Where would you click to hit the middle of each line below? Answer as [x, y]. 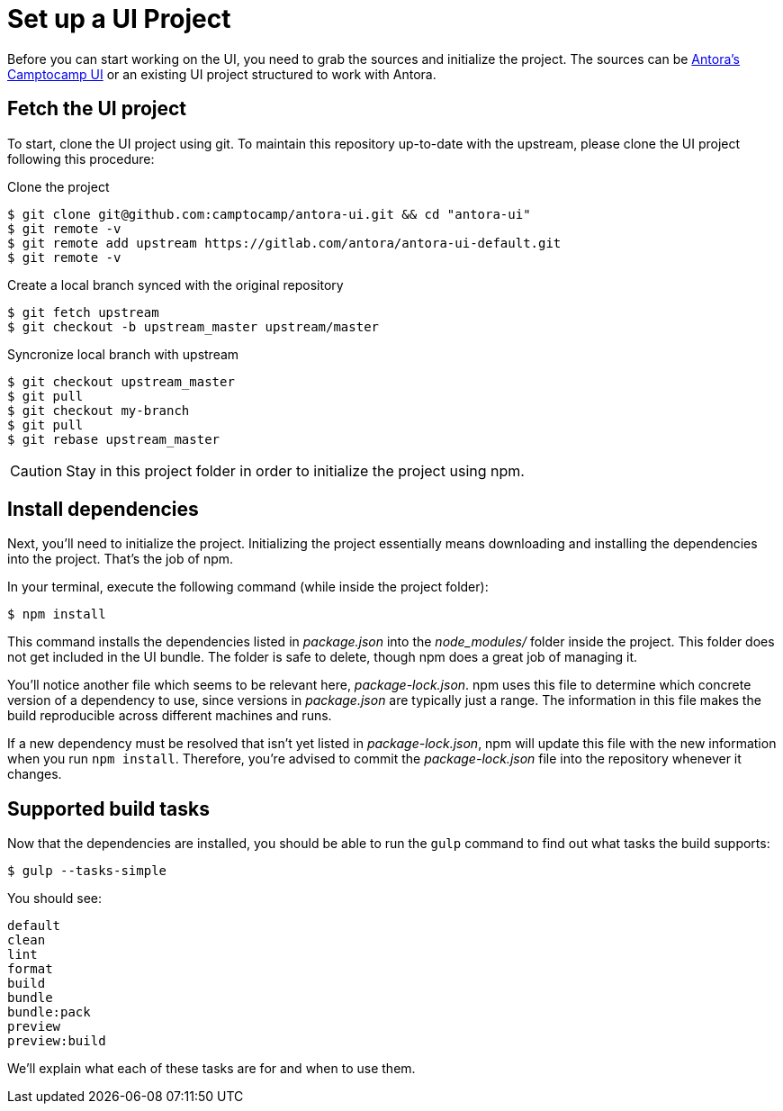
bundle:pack [49, 1012]
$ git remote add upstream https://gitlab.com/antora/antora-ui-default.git [284, 243]
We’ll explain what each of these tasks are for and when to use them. [211, 1069]
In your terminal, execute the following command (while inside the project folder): [248, 587]
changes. [35, 774]
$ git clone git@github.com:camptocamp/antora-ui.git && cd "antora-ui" [269, 214]
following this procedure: [81, 158]
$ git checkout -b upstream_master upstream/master [193, 326]
